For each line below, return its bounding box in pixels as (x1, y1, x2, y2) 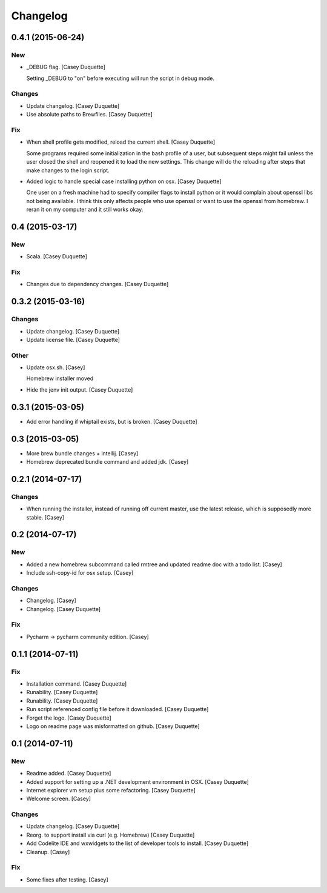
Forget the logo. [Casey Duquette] (26, 714, 111, 721)
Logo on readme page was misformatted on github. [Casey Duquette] (26, 722, 200, 730)
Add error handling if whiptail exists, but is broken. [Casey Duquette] (26, 418, 197, 425)
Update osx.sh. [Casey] (26, 364, 85, 371)
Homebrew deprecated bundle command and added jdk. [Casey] (26, 458, 189, 466)
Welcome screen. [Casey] (26, 795, 91, 803)
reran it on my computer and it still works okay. (26, 206, 144, 213)
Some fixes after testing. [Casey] (26, 876, 108, 883)
